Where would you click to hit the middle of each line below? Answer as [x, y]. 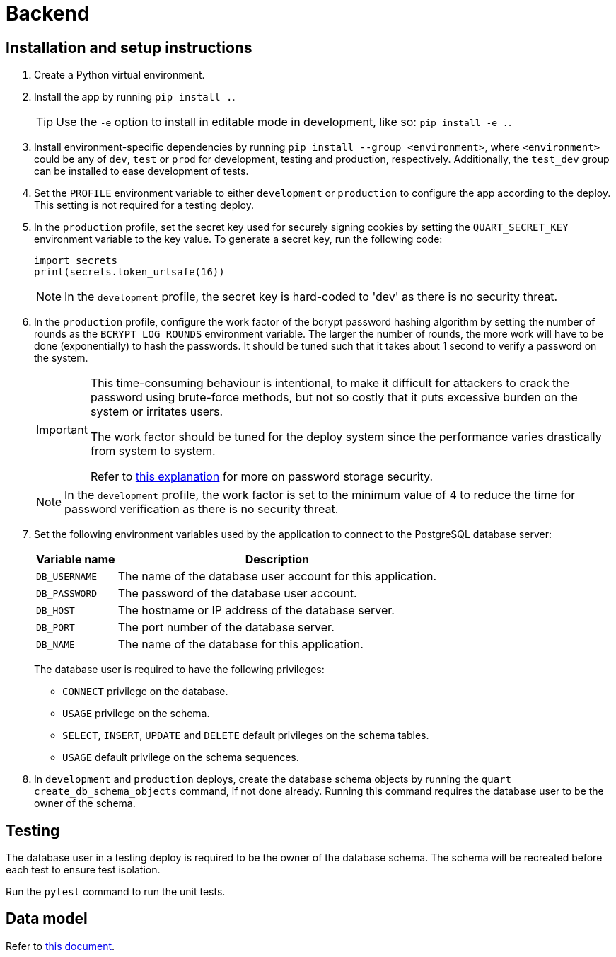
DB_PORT [56, 627]
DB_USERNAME [67, 576]
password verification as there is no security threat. [202, 509]
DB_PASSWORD [67, 593]
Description [277, 560]
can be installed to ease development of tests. [141, 171]
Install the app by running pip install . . [135, 97]
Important [62, 430]
